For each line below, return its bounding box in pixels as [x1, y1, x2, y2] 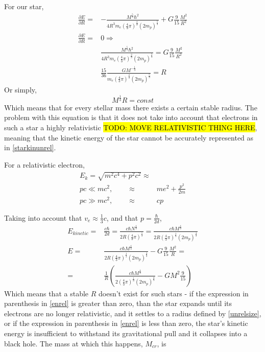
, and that [106, 212, 138, 223]
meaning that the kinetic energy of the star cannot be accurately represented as [4, 132, 254, 143]
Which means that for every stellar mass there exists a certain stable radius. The [4, 102, 257, 112]
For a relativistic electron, [4, 159, 85, 170]
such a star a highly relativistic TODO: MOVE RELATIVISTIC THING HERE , [4, 122, 257, 133]
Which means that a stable [4, 288, 89, 298]
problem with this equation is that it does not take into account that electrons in [4, 112, 258, 123]
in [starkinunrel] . [4, 142, 56, 153]
